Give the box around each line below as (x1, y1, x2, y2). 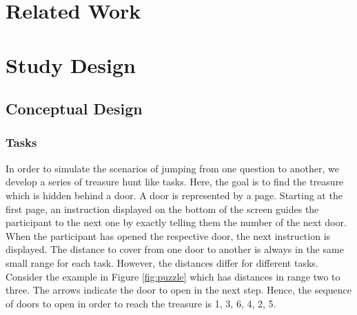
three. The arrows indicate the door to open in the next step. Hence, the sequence (6, 283, 352, 297)
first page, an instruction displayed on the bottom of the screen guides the (6, 201, 319, 216)
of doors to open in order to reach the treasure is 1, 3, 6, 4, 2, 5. (6, 296, 276, 310)
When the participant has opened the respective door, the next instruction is (6, 228, 331, 243)
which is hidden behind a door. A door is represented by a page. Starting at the (6, 187, 343, 202)
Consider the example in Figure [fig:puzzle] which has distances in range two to (6, 269, 340, 283)
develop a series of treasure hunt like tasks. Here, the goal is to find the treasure (6, 174, 344, 189)
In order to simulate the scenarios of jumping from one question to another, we (6, 161, 339, 175)
